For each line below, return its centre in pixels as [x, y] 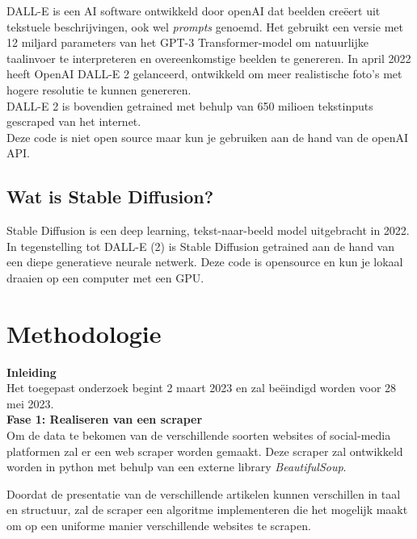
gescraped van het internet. [74, 121]
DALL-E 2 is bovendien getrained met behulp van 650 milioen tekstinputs [190, 105]
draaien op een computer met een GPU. [105, 277]
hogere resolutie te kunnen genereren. [99, 89]
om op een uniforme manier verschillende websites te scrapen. [159, 525]
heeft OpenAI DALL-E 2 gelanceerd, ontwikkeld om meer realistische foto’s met [204, 74]
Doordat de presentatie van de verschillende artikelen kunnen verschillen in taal [204, 493]
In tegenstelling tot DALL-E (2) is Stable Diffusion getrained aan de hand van [200, 246]
